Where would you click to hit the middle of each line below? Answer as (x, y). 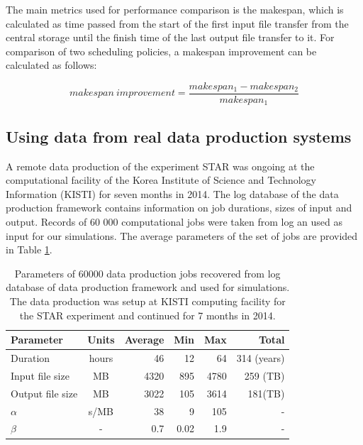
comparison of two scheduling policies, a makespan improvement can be (161, 51)
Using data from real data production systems (179, 136)
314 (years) (261, 358)
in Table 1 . (29, 249)
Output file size (44, 393)
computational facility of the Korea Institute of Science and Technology (161, 180)
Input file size (40, 375)
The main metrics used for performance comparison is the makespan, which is (175, 9)
